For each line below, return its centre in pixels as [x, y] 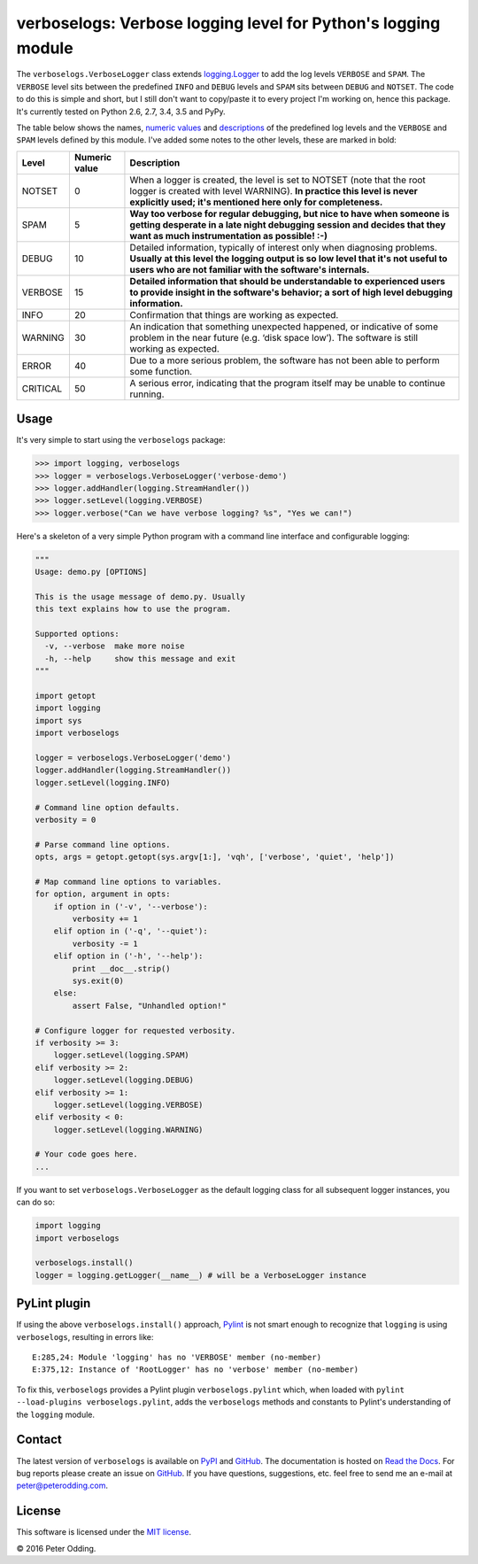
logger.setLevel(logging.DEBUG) [124, 1080]
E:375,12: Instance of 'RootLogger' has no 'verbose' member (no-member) [196, 1370]
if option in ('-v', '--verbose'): [131, 906]
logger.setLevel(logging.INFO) [103, 782]
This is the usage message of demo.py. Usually [140, 596]
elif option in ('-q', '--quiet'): [131, 931]
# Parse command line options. [103, 844]
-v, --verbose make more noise [115, 646]
